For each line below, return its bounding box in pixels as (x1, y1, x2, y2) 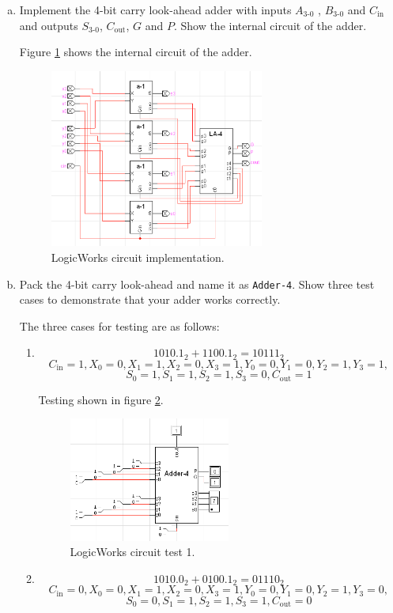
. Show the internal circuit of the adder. (173, 17, 367, 33)
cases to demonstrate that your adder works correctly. (19, 291, 281, 308)
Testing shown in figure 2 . (38, 391, 164, 407)
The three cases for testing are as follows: (19, 317, 220, 334)
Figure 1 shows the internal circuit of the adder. (19, 44, 252, 60)
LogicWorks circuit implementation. (51, 248, 225, 265)
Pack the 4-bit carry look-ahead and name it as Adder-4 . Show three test (19, 275, 375, 292)
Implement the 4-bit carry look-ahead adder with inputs (19, 2, 292, 17)
